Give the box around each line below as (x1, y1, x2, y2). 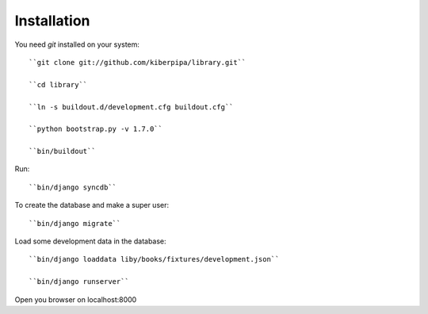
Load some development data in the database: (14, 236, 166, 246)
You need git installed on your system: (14, 40, 140, 49)
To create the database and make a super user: (14, 201, 170, 210)
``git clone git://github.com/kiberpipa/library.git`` (29, 58, 246, 67)
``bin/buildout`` (29, 147, 96, 156)
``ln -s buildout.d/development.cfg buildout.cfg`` (29, 102, 234, 111)
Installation (14, 12, 90, 29)
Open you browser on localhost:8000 (14, 294, 137, 304)
